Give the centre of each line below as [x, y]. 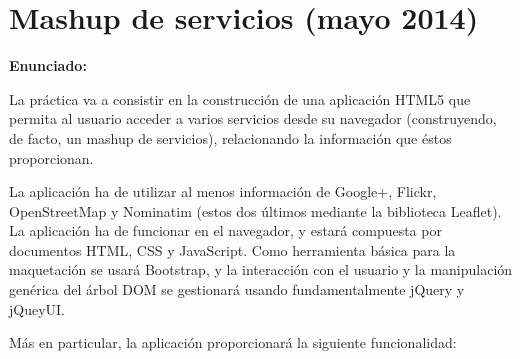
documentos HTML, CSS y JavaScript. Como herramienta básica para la [232, 249]
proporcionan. [51, 157]
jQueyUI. [37, 308]
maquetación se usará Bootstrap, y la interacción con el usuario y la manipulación [261, 269]
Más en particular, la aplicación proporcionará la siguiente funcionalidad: [233, 342]
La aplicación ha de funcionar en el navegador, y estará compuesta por [225, 230]
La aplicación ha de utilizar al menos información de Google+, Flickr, [223, 191]
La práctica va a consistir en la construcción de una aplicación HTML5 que [240, 98]
